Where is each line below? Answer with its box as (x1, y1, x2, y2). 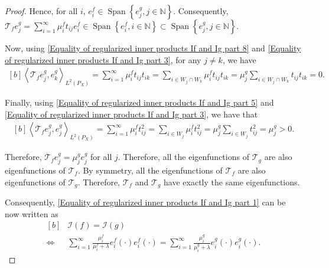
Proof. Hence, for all (5, 5, 78, 17)
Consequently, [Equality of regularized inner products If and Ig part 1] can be (5, 196, 286, 208)
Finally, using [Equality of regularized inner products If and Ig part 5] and (5, 96, 274, 109)
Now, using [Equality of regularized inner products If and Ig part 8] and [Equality (5, 42, 301, 54)
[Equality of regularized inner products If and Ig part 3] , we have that (5, 107, 258, 120)
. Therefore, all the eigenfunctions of (118, 151, 249, 163)
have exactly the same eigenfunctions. (164, 175, 300, 188)
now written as (5, 207, 58, 220)
